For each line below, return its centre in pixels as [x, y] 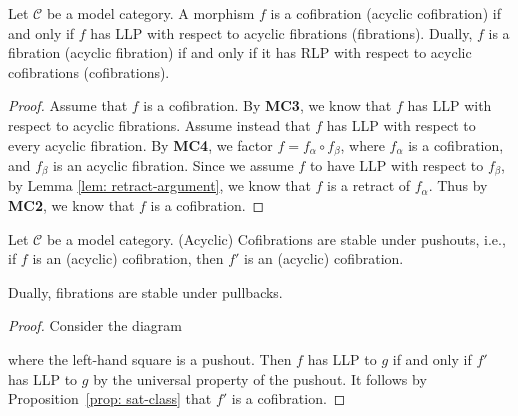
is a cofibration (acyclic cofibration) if [385, 13]
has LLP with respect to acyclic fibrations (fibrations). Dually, [281, 32]
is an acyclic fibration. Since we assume [173, 165]
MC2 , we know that [71, 205]
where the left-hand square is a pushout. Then [150, 359]
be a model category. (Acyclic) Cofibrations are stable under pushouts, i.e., [276, 238]
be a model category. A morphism [150, 13]
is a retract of [369, 185]
